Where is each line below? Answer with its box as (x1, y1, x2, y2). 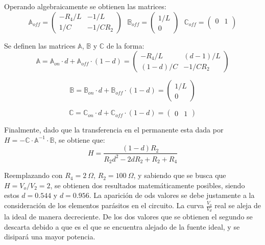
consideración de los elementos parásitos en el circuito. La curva (4, 200, 204, 211)
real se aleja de (214, 200, 261, 211)
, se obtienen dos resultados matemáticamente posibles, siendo (50, 180, 245, 190)
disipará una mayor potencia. (4, 231, 95, 242)
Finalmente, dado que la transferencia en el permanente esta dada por (4, 124, 224, 135)
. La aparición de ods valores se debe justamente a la (89, 190, 255, 201)
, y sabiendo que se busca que (133, 170, 226, 181)
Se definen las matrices (4, 40, 76, 51)
